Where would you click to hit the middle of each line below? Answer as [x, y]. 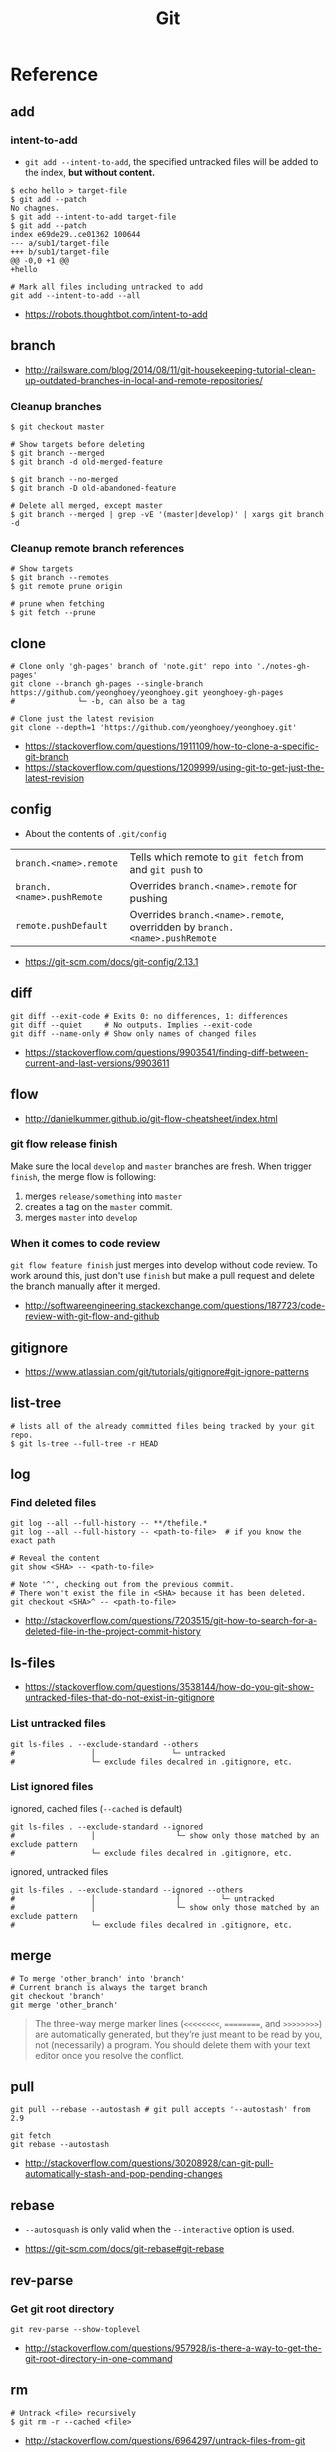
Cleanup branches [56, 406]
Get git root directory [62, 2309]
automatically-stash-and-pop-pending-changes [123, 2174]
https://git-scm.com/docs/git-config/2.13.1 [111, 961]
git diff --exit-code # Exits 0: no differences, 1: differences [149, 1016]
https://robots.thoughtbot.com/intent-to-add [116, 314]
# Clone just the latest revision [82, 719]
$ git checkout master [57, 427]
